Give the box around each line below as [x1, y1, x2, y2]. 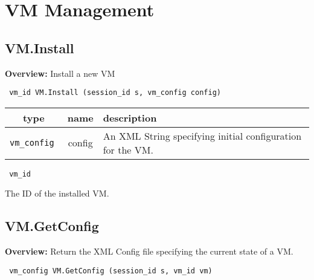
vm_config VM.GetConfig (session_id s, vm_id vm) [9, 266, 213, 275]
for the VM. [103, 142, 153, 157]
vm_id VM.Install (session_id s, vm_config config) [9, 88, 221, 97]
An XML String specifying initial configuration [103, 128, 302, 143]
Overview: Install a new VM [5, 67, 115, 79]
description [103, 110, 157, 125]
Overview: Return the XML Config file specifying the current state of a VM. [5, 245, 293, 258]
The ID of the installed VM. [5, 187, 109, 200]
